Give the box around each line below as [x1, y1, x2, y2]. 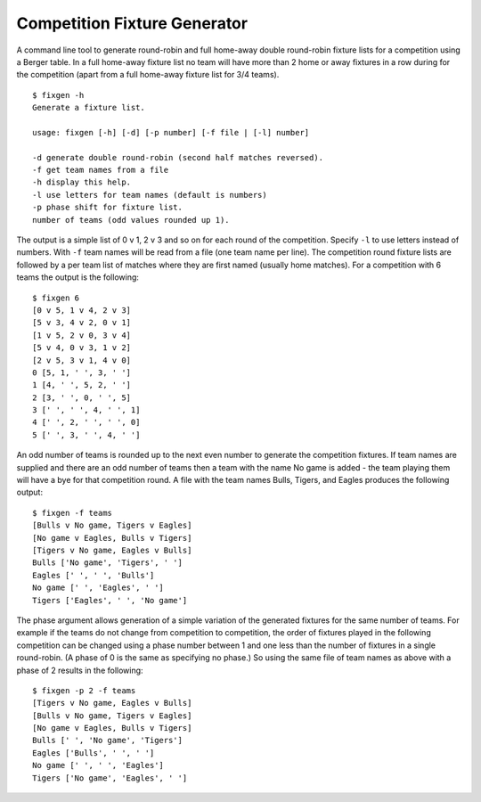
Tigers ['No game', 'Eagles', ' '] [32, 773, 188, 783]
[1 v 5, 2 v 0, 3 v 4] [32, 330, 132, 340]
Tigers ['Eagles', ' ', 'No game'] [32, 595, 188, 605]
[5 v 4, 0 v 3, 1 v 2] [32, 343, 132, 353]
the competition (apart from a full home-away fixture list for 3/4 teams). [16, 70, 280, 80]
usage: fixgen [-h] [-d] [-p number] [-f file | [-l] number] [32, 127, 310, 137]
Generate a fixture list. [32, 102, 146, 113]
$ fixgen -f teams [32, 508, 113, 518]
